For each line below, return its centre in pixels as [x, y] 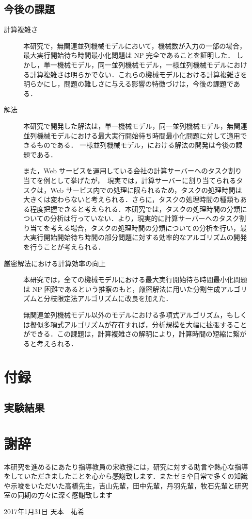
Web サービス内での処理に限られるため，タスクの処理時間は [146, 190]
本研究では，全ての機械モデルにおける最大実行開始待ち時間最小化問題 [135, 279]
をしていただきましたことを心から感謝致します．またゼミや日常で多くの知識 [126, 476]
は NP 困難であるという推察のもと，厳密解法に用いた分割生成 [122, 289]
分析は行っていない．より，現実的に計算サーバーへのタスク [145, 218]
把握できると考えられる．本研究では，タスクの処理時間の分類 [142, 209]
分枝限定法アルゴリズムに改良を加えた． [108, 298]
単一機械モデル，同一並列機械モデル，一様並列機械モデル [135, 64]
